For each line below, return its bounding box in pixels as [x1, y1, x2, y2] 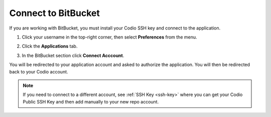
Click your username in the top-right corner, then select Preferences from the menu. [22, 34, 197, 40]
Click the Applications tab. [22, 43, 78, 49]
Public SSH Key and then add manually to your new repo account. [23, 98, 159, 104]
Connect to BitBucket [9, 7, 100, 18]
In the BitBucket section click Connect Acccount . [22, 52, 124, 58]
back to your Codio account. [9, 68, 68, 74]
